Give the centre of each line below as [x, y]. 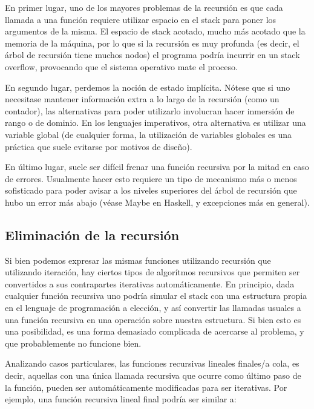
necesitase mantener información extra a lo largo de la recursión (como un [142, 99]
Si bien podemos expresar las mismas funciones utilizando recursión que [138, 260]
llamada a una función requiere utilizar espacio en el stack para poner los [141, 19]
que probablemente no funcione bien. [73, 343]
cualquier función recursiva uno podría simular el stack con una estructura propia [156, 296]
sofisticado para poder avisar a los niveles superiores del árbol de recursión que [151, 190]
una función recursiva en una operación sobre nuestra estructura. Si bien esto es [153, 319]
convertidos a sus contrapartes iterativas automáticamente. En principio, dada [150, 283]
